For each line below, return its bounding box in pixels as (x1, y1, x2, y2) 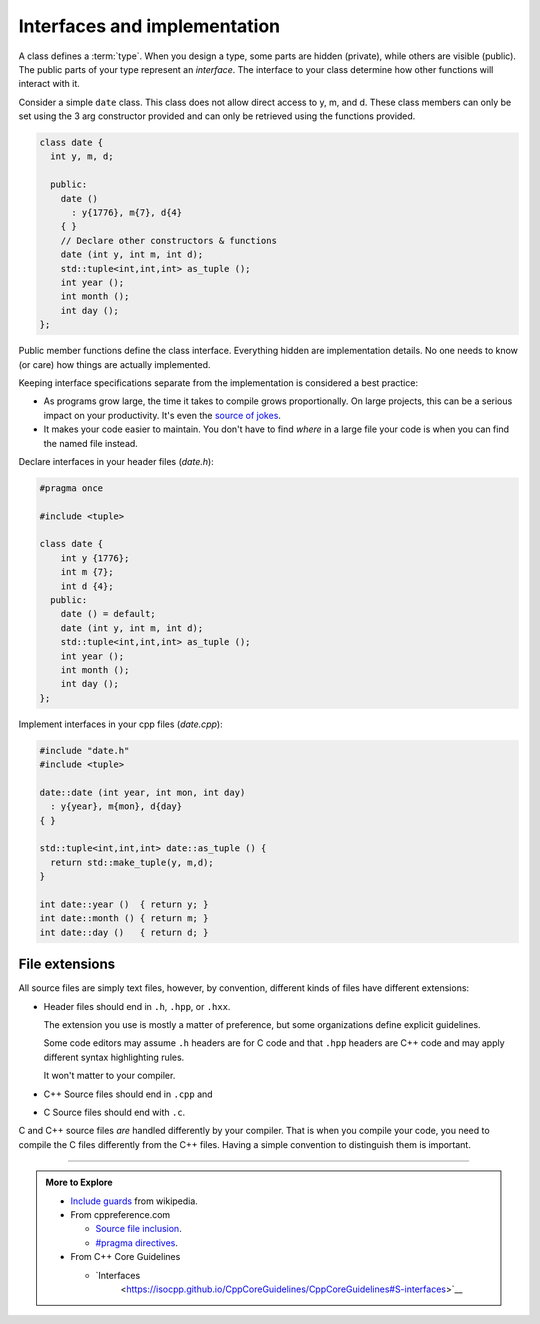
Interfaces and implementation (18, 15, 281, 37)
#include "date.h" (39, 745, 130, 756)
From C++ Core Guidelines (70, 1251, 181, 1263)
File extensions (18, 956, 115, 973)
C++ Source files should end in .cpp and (43, 1088, 214, 1100)
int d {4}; (60, 580, 114, 592)
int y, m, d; (50, 151, 114, 162)
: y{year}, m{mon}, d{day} (50, 801, 183, 812)
